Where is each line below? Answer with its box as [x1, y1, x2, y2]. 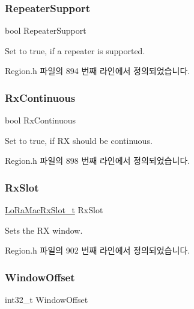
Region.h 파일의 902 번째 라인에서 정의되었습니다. [5, 244, 190, 257]
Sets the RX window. [5, 223, 83, 236]
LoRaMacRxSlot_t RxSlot [5, 204, 103, 216]
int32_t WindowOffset [5, 293, 88, 306]
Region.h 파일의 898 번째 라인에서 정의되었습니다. [5, 154, 190, 167]
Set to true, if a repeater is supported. [5, 44, 145, 57]
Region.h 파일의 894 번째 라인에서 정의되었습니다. [5, 64, 190, 77]
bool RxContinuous [5, 114, 76, 126]
